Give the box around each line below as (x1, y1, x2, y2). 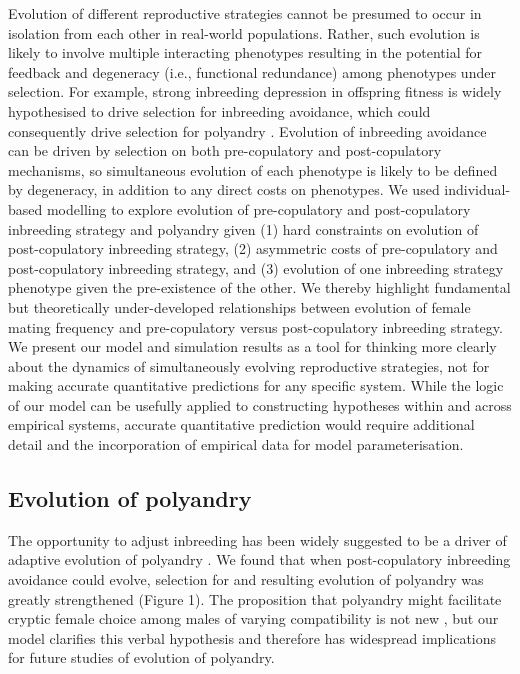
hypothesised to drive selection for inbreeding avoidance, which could (8, 100, 431, 121)
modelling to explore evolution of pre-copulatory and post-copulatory (46, 198, 471, 219)
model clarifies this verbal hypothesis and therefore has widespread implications (8, 627, 497, 648)
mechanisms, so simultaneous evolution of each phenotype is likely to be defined (8, 159, 498, 180)
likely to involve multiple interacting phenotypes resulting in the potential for (8, 42, 482, 63)
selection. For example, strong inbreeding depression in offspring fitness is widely (8, 81, 502, 102)
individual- (444, 179, 511, 200)
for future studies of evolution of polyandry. (8, 647, 275, 668)
